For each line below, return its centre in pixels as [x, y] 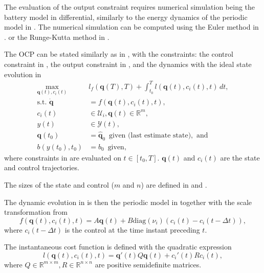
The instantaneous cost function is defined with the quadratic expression [118, 247]
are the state [240, 157]
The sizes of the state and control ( [59, 184]
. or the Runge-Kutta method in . [57, 37]
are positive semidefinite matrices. [148, 264]
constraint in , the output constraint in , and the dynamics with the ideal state [128, 64]
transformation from [36, 212]
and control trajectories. [42, 167]
